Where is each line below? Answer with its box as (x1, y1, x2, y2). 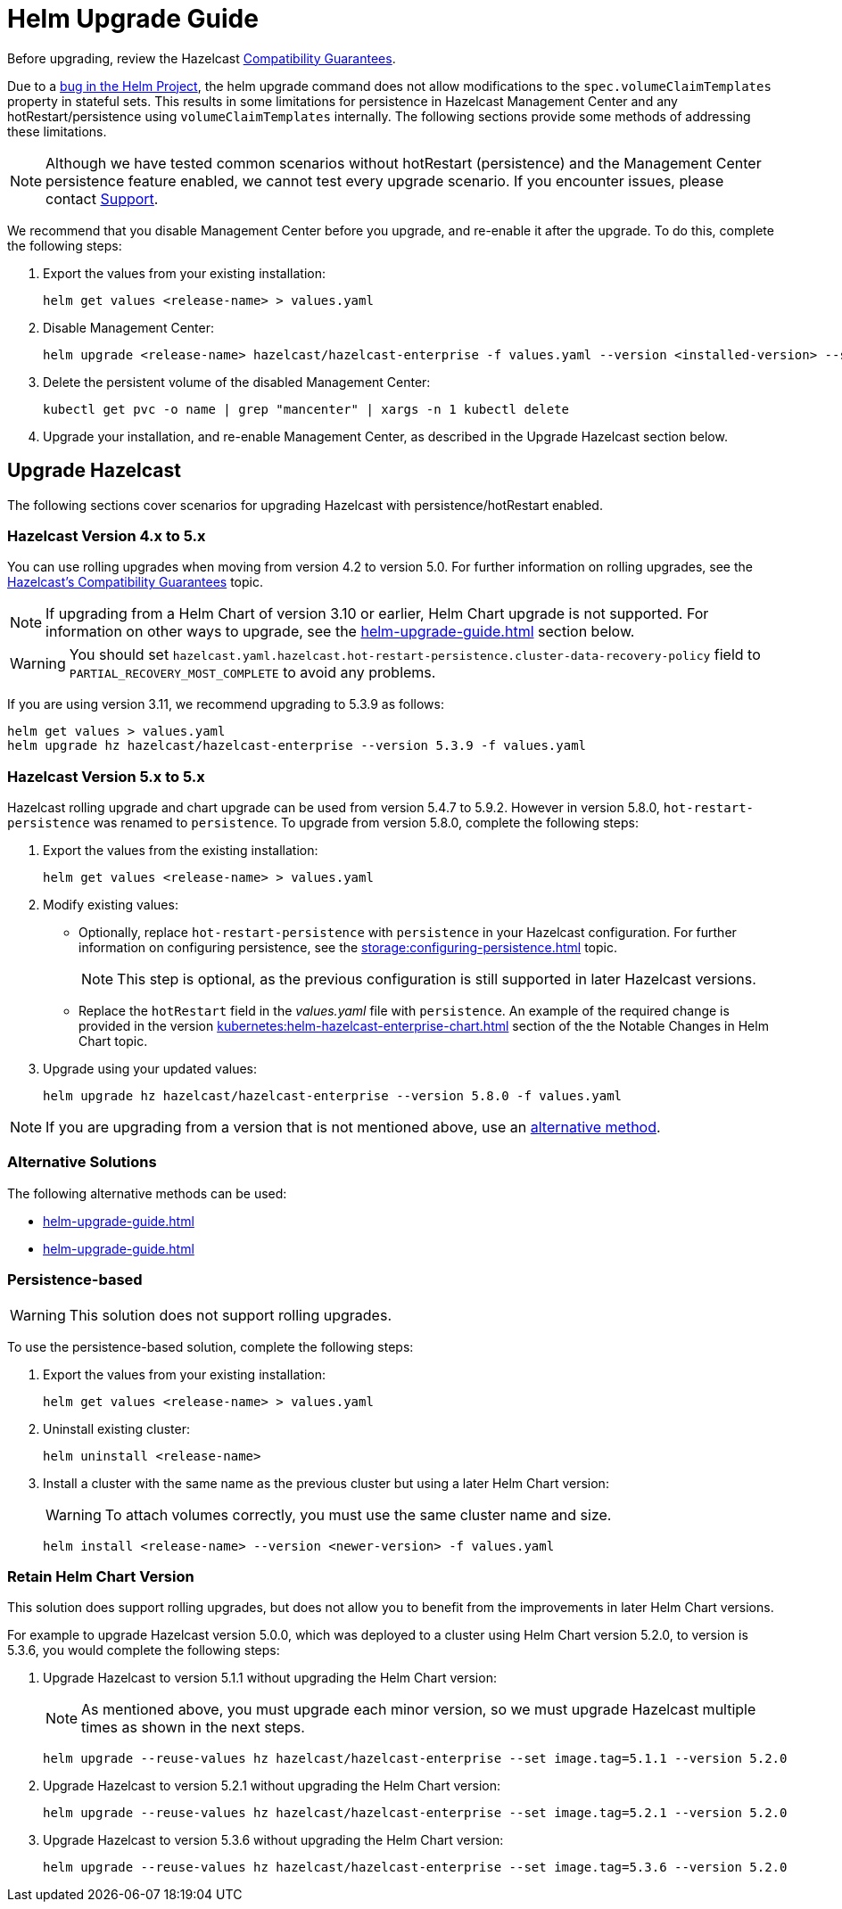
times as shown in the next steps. (81, 1718, 305, 1737)
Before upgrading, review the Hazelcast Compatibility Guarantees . (7, 50, 396, 66)
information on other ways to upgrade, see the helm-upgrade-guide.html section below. (45, 622, 635, 641)
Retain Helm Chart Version (7, 1567, 194, 1585)
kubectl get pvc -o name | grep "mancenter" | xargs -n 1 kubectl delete (43, 401, 570, 416)
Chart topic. (78, 1033, 148, 1049)
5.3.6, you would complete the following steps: (7, 1642, 280, 1658)
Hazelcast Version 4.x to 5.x (7, 526, 206, 545)
